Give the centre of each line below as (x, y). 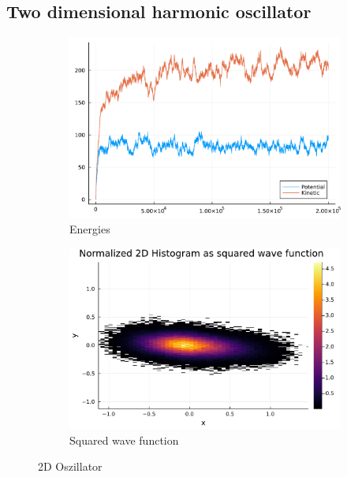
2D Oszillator (70, 466)
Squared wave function (124, 440)
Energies (90, 229)
